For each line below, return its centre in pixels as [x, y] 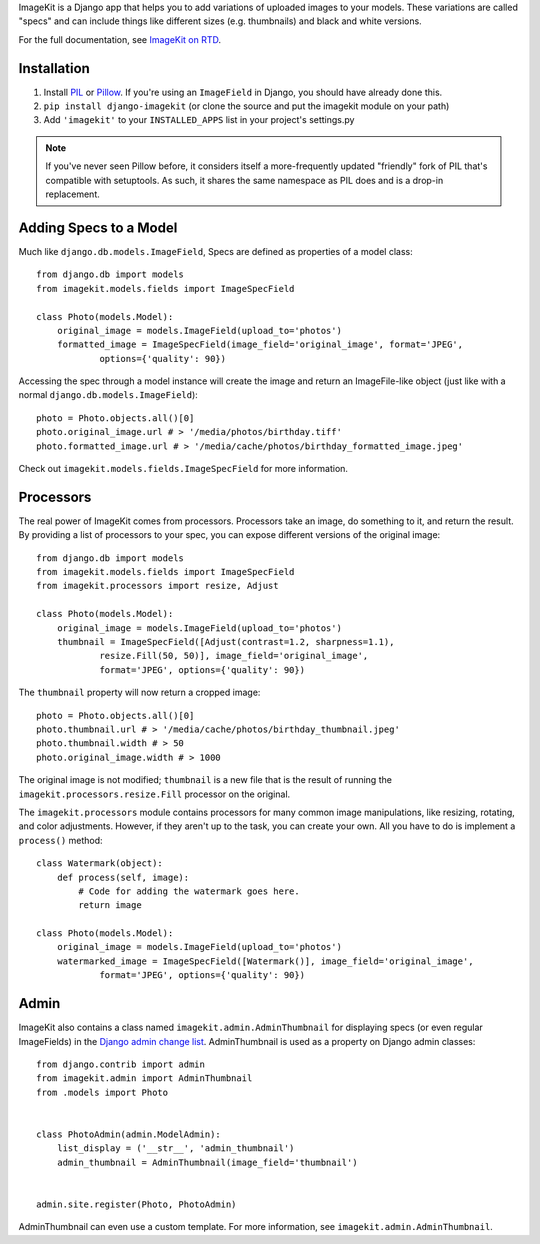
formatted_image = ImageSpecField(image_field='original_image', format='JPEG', [260, 344]
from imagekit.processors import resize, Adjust [157, 586]
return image [110, 905]
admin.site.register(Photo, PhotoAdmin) [136, 1204]
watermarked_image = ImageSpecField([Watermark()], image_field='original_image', [265, 961]
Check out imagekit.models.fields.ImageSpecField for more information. [183, 469]
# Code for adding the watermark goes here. [189, 891]
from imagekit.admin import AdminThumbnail [144, 1078]
